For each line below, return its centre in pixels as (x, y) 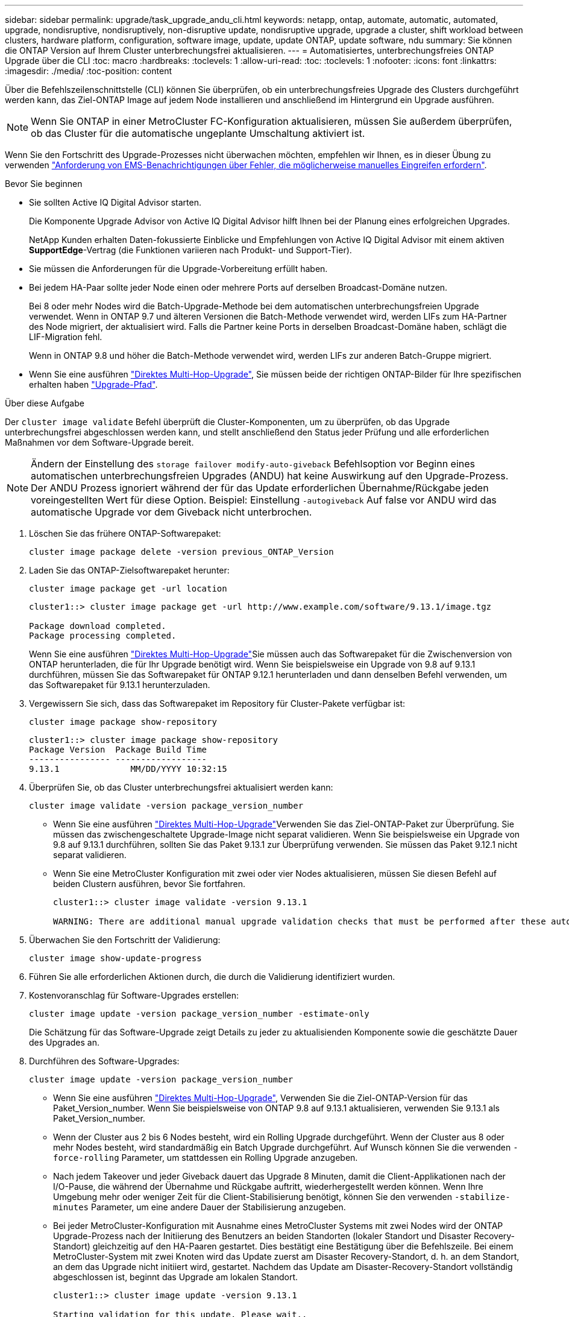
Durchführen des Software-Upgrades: (104, 1061)
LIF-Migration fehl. (66, 337)
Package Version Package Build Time (118, 750)
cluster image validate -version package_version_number (166, 806)
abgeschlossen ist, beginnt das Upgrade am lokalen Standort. (176, 1277)
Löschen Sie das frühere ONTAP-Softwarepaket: (125, 533)
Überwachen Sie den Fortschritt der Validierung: (125, 940)
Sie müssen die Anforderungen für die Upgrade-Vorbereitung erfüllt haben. (178, 269)
